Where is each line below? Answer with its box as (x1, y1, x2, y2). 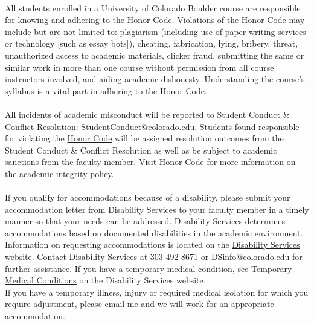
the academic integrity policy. (5, 167, 114, 180)
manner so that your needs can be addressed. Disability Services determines (5, 215, 286, 227)
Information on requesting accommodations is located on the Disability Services (5, 238, 300, 251)
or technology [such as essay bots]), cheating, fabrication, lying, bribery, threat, (5, 37, 298, 50)
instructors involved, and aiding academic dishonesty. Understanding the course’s (5, 73, 305, 85)
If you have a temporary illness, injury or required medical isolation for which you (5, 285, 309, 298)
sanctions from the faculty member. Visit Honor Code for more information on (5, 155, 296, 168)
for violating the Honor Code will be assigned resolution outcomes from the (5, 132, 284, 144)
